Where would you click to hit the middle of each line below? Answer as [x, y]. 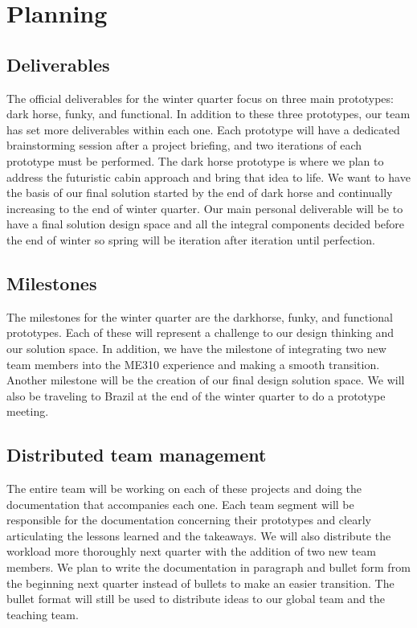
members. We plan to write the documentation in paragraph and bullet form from [208, 567]
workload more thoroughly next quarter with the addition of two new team [191, 551]
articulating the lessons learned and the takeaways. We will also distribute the [199, 535]
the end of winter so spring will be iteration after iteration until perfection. [191, 239]
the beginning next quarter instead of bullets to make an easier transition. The [200, 583]
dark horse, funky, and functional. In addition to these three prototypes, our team [208, 114]
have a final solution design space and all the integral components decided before [206, 224]
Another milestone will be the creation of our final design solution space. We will [206, 380]
